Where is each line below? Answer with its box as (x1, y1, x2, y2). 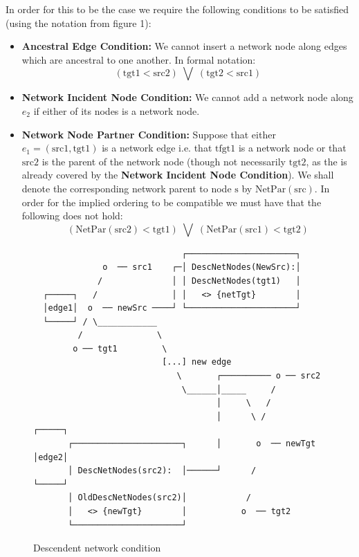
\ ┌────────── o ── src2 (176, 371, 321, 381)
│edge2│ (33, 452, 68, 462)
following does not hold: (21, 208, 123, 223)
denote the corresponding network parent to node (21, 181, 232, 195)
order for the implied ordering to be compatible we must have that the (21, 194, 322, 209)
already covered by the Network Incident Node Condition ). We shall (21, 167, 334, 182)
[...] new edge (162, 357, 232, 367)
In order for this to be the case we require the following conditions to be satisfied (6, 2, 349, 16)
